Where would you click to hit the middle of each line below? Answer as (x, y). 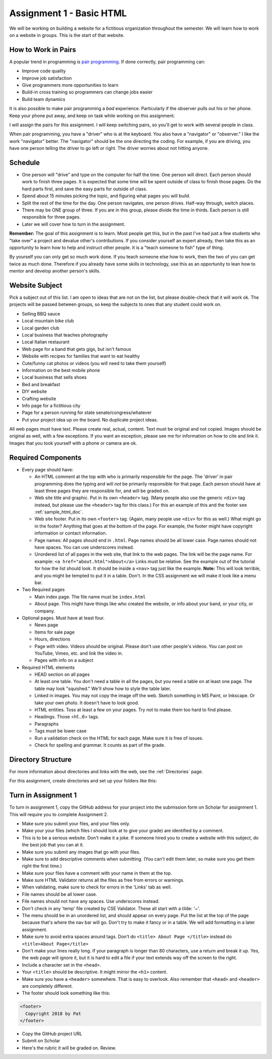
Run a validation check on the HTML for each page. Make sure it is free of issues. (119, 738)
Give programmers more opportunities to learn (70, 85)
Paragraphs (47, 724)
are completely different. (47, 986)
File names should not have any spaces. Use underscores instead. (91, 902)
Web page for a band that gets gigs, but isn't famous (77, 349)
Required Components (45, 458)
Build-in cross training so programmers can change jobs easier (87, 92)
